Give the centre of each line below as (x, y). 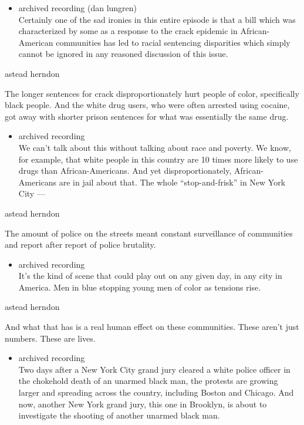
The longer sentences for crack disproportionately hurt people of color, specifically (152, 93)
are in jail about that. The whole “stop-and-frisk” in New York (172, 182)
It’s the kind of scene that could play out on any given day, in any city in (150, 276)
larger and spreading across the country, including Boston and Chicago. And (156, 392)
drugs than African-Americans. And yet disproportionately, (125, 171)
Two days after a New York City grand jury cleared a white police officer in (154, 369)
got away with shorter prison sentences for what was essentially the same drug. (147, 116)
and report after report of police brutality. (80, 244)
